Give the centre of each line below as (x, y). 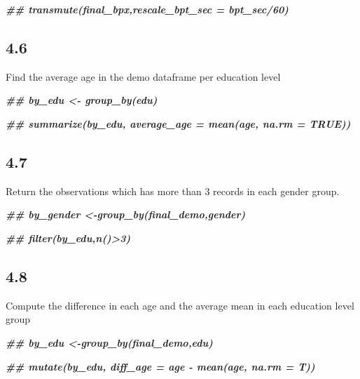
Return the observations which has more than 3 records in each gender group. (173, 191)
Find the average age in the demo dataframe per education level (143, 76)
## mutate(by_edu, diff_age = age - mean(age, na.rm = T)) (160, 366)
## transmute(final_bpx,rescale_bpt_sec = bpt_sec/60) (147, 9)
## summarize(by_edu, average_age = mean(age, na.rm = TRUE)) (178, 123)
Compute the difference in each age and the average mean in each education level (180, 305)
